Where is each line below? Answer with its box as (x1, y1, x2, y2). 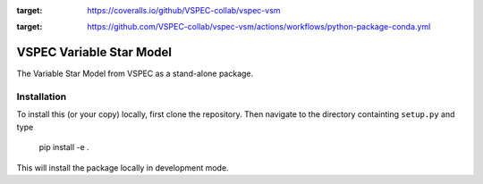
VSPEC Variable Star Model (16, 45, 173, 60)
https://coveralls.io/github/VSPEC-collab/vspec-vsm (87, 5, 281, 15)
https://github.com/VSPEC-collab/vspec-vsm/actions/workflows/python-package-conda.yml (87, 21, 431, 32)
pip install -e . (38, 142, 89, 153)
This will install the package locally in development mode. (16, 162, 229, 173)
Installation (16, 90, 67, 103)
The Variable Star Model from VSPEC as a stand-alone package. (16, 68, 254, 79)
